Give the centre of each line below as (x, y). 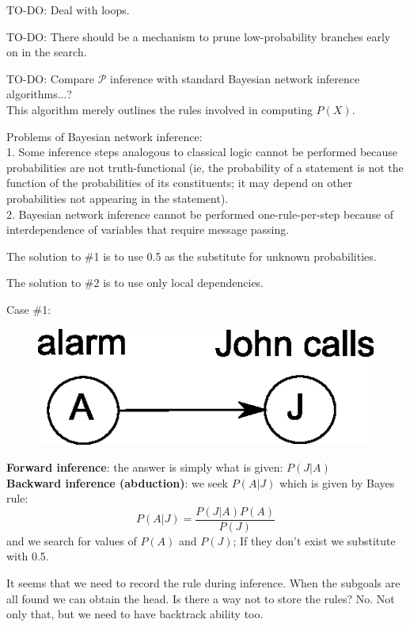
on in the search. (47, 52)
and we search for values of (72, 540)
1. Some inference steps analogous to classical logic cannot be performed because (202, 152)
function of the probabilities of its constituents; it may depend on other (180, 183)
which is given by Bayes (337, 482)
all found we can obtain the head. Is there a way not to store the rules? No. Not (201, 598)
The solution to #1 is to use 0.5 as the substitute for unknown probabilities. (192, 256)
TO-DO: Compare (51, 78)
